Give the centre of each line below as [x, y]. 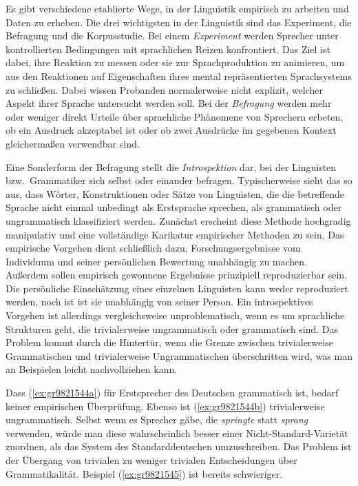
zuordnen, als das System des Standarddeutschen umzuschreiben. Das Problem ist [179, 446]
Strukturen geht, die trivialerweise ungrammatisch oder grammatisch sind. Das [172, 328]
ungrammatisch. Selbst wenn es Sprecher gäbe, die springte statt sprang [157, 419]
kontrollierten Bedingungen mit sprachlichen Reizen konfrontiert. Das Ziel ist [168, 49]
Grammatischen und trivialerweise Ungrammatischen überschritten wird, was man [179, 355]
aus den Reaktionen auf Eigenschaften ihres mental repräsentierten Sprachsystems [179, 75]
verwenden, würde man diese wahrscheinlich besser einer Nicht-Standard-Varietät [177, 433]
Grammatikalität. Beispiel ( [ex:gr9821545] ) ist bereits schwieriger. [144, 473]
